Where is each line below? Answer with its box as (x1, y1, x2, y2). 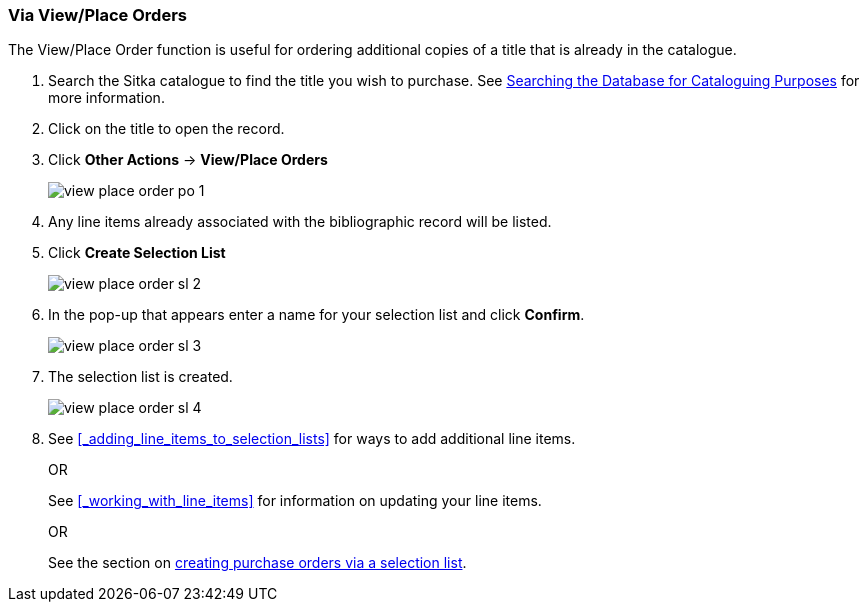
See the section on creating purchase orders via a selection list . (48, 554, 467, 572)
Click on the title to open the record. (48, 120, 285, 138)
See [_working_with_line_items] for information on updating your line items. (48, 492, 542, 510)
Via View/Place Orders (8, 5, 187, 25)
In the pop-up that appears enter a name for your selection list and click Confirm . (48, 306, 585, 324)
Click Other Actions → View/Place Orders (48, 151, 328, 169)
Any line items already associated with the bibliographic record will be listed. (48, 213, 552, 231)
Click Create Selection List (48, 244, 226, 262)
